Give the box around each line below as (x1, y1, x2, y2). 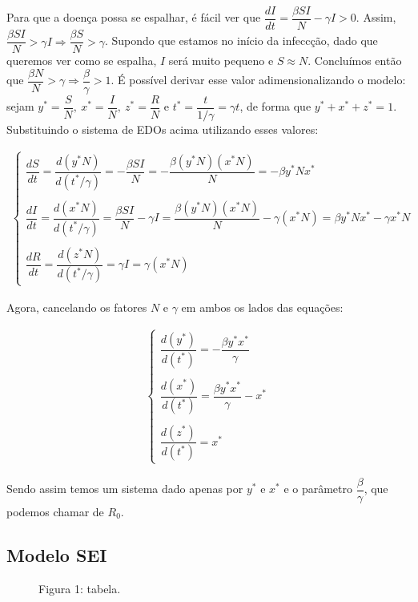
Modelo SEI (6, 542, 107, 567)
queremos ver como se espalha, (6, 52, 157, 69)
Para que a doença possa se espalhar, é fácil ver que (6, 9, 261, 26)
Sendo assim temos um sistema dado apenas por (6, 480, 243, 497)
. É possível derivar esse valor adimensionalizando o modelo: (111, 71, 406, 88)
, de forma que (239, 98, 311, 115)
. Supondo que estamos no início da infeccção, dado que (104, 32, 378, 49)
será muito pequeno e (168, 52, 274, 69)
